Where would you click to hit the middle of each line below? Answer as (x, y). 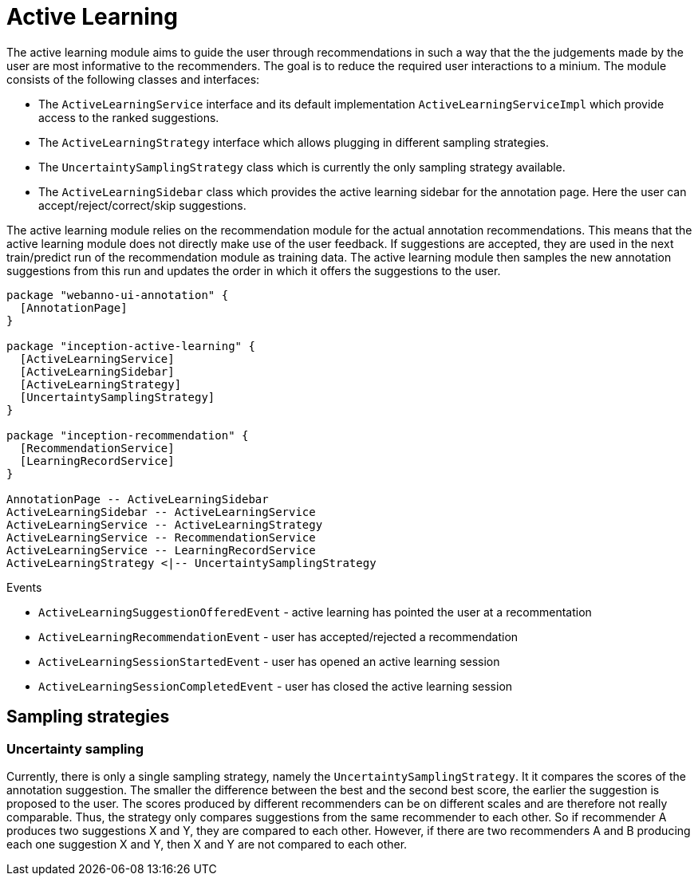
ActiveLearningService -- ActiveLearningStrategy (165, 524)
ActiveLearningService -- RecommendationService (161, 537)
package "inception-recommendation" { (128, 435)
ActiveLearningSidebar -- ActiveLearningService (161, 512)
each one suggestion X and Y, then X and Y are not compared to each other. (207, 844)
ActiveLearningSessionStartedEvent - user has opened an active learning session (269, 661)
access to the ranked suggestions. (129, 117)
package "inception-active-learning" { (131, 346)
